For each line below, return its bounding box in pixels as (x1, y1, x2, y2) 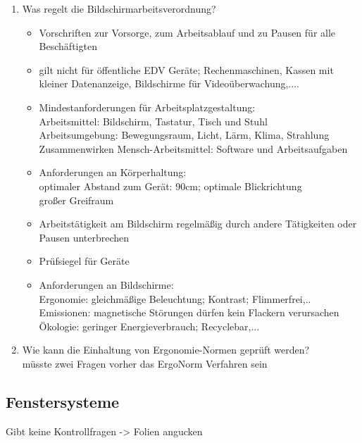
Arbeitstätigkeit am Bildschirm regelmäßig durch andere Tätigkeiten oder (39, 216, 357, 231)
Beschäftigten (39, 39, 97, 54)
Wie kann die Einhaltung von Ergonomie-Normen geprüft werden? (22, 342, 310, 357)
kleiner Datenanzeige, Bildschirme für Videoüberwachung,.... (39, 76, 299, 91)
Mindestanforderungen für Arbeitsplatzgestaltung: (39, 99, 256, 114)
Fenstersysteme (6, 390, 120, 412)
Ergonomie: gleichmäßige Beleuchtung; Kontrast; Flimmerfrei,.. (39, 291, 311, 306)
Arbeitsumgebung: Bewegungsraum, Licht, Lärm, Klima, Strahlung (39, 127, 330, 142)
